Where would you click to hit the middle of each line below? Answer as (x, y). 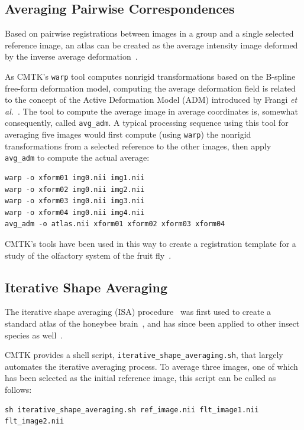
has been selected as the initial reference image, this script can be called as (140, 378)
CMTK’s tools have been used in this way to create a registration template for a (151, 244)
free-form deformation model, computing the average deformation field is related (150, 88)
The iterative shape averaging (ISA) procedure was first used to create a (138, 312)
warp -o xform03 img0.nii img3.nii (75, 201)
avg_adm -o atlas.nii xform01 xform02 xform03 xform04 (115, 224)
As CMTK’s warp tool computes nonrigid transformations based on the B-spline (150, 76)
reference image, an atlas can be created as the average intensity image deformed (151, 45)
